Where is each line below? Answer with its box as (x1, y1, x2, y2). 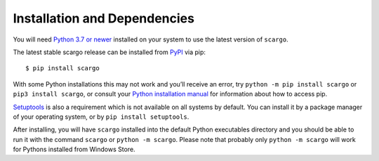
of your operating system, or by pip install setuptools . (13, 112, 189, 121)
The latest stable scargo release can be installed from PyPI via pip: (13, 48, 206, 56)
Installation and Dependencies (13, 11, 194, 26)
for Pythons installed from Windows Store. (13, 145, 136, 154)
